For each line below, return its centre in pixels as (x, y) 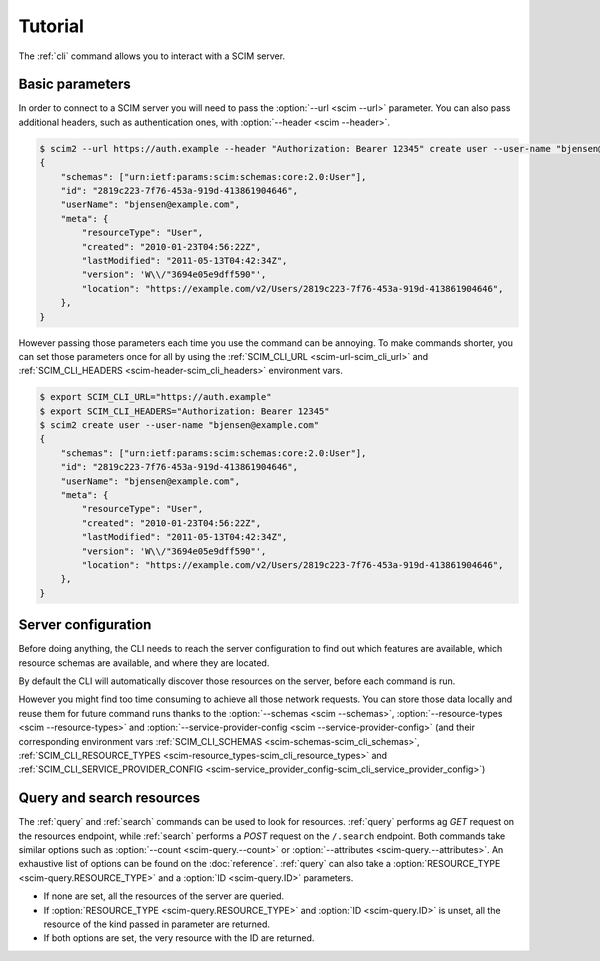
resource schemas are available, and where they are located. (144, 662)
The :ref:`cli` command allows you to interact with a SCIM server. (151, 56)
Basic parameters (74, 84)
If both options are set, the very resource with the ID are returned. (179, 938)
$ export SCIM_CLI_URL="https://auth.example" (155, 397)
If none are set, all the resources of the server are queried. (164, 896)
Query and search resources (109, 798)
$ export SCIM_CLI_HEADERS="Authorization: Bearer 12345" (184, 411)
